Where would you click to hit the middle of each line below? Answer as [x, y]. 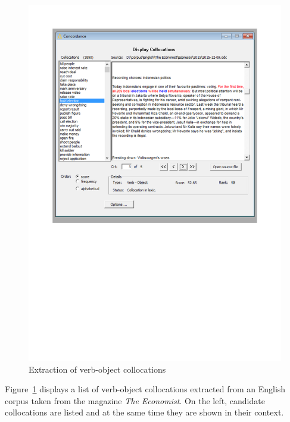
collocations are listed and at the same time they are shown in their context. [144, 412]
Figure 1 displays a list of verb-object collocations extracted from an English [145, 389]
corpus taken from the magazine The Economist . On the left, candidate [135, 400]
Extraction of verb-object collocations [97, 369]
